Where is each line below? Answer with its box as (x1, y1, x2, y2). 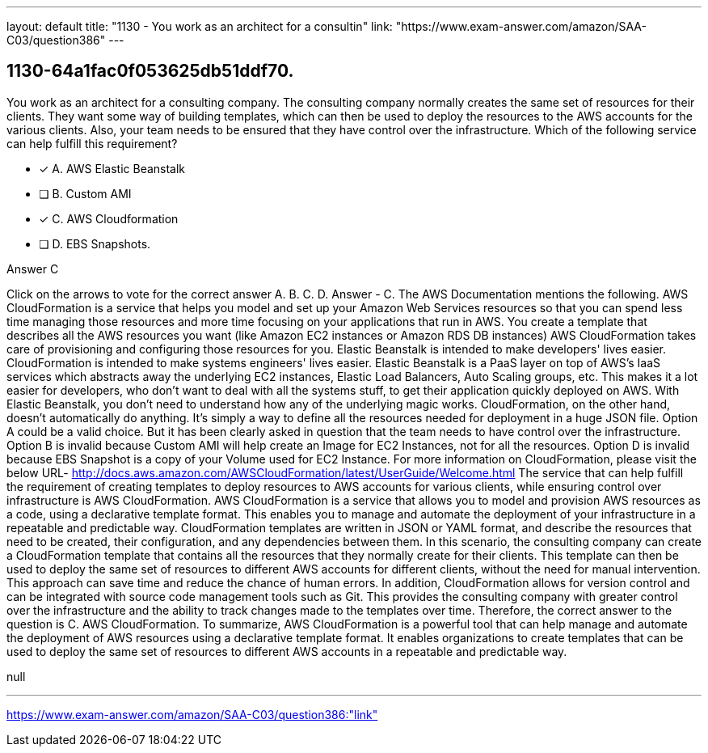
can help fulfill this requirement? (6, 136, 178, 150)
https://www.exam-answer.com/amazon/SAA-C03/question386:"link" (6, 707, 378, 721)
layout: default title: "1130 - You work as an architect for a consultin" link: (6, 19, 393, 33)
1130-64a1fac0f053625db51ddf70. (6, 61, 294, 82)
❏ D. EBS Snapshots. (39, 236, 151, 251)
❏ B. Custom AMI (39, 186, 132, 201)
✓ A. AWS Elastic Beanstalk (39, 161, 186, 176)
